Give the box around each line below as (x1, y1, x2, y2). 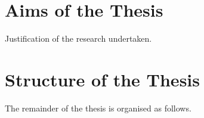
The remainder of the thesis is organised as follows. (5, 101, 191, 114)
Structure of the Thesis (5, 67, 200, 91)
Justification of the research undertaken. (5, 32, 152, 45)
